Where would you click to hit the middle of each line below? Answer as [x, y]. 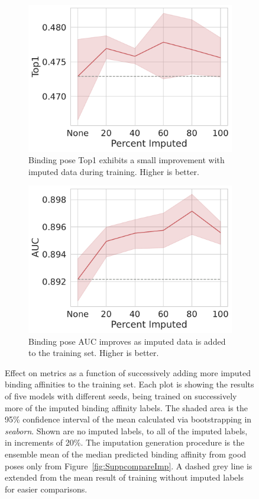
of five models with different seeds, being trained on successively [121, 396]
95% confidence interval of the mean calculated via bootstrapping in [128, 419]
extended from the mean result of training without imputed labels [124, 477]
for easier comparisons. [46, 489]
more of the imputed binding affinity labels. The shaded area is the [126, 407]
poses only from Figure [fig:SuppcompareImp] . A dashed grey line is [129, 465]
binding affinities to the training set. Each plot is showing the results [129, 384]
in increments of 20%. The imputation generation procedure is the [125, 442]
